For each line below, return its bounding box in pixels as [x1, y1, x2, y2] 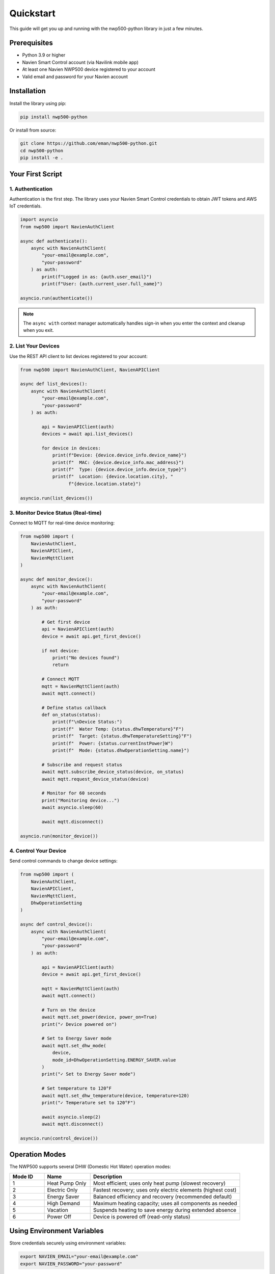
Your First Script [9, 170, 62, 178]
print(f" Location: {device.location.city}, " [52, 474, 174, 480]
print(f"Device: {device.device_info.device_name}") [52, 453, 187, 458]
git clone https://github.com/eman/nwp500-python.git [20, 141, 157, 146]
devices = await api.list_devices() [41, 431, 133, 437]
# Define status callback [41, 705, 106, 710]
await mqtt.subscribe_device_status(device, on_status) [41, 769, 184, 775]
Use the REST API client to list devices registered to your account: [9, 353, 148, 359]
